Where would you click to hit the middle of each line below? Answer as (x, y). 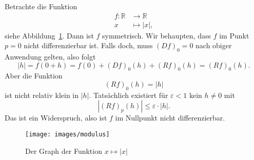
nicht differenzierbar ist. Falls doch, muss (88, 45)
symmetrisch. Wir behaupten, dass (157, 35)
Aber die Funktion (34, 76)
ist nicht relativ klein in (42, 95)
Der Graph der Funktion (64, 151)
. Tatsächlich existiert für (129, 95)
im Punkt (234, 35)
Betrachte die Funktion (41, 6)
